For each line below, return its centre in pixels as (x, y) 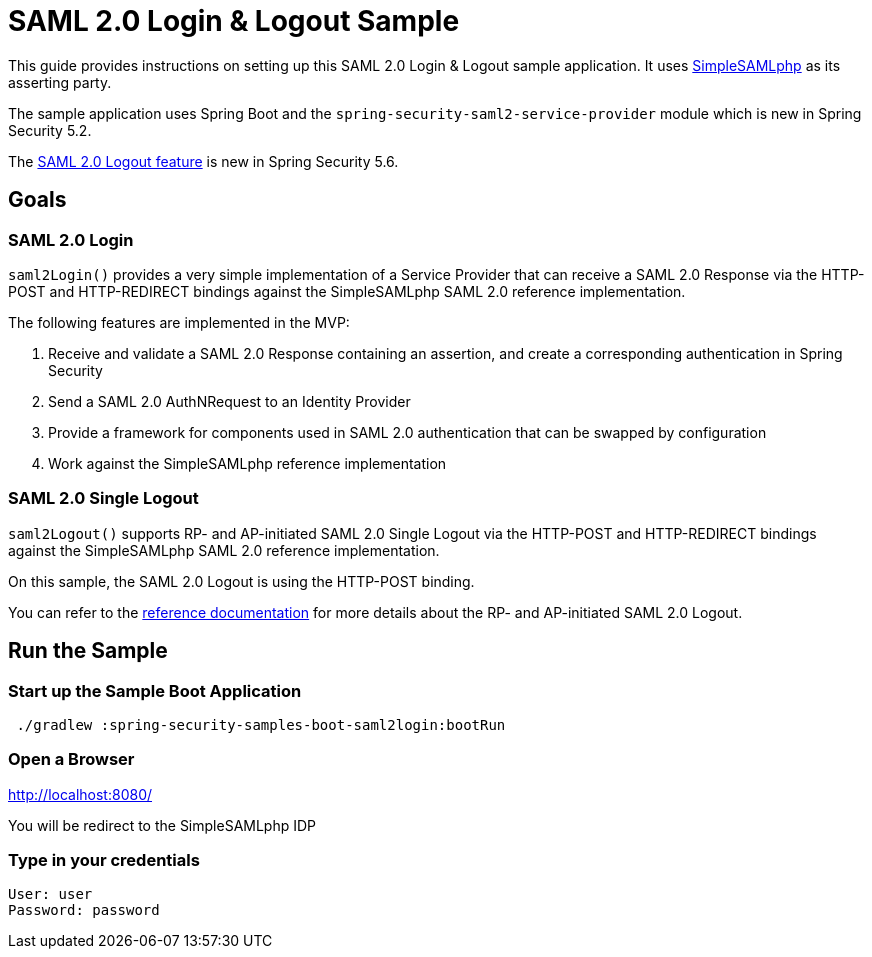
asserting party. (60, 82)
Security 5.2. (50, 130)
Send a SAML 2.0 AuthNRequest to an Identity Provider (229, 401)
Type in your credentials (104, 860)
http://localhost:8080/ (80, 794)
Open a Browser (71, 759)
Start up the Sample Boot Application (155, 690)
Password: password (84, 910)
